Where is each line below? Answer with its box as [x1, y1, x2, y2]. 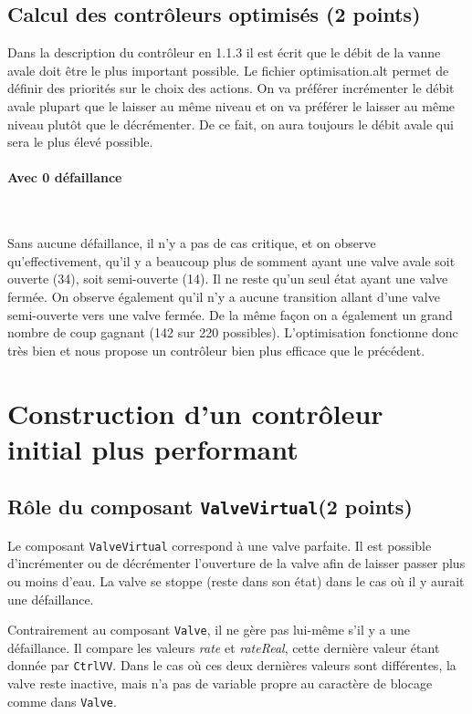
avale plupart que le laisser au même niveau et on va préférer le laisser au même [7, 96, 456, 115]
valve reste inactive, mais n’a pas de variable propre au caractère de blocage [7, 674, 433, 692]
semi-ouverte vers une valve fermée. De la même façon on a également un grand [7, 305, 453, 324]
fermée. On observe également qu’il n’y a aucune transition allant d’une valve [7, 286, 440, 305]
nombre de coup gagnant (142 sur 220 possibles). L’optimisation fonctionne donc [7, 323, 458, 342]
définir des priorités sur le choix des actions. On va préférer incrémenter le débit [7, 78, 455, 98]
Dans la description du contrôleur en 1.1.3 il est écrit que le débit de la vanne [7, 43, 441, 62]
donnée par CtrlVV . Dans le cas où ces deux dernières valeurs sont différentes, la [7, 656, 456, 675]
